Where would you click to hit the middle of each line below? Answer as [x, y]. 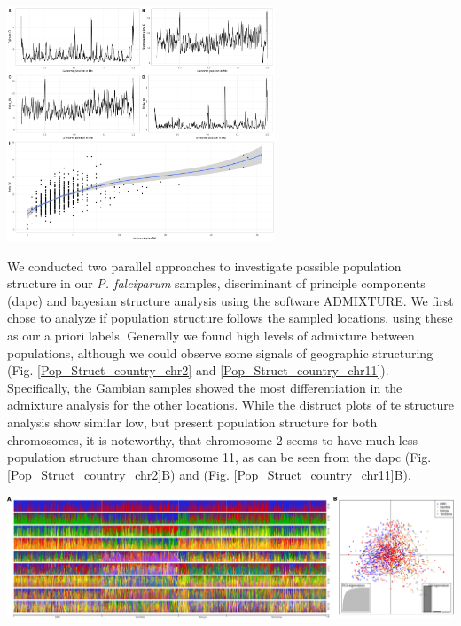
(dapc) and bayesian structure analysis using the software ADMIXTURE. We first [230, 300]
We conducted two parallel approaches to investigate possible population [204, 266]
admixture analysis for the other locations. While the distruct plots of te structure [230, 405]
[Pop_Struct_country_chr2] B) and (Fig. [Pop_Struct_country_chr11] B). [209, 474]
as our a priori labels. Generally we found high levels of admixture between [211, 335]
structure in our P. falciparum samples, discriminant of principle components [216, 283]
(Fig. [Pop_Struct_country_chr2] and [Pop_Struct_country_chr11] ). [198, 370]
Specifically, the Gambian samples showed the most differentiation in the [205, 387]
